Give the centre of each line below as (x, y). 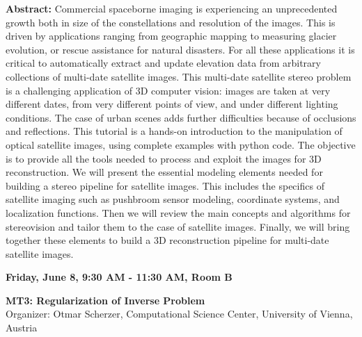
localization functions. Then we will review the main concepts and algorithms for (178, 212)
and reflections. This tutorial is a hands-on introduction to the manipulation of (174, 131)
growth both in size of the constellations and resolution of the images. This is (171, 22)
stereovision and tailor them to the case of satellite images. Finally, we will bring (178, 226)
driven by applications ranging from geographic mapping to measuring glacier (171, 36)
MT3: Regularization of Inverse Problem (105, 300)
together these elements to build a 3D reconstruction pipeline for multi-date (167, 240)
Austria (22, 328)
